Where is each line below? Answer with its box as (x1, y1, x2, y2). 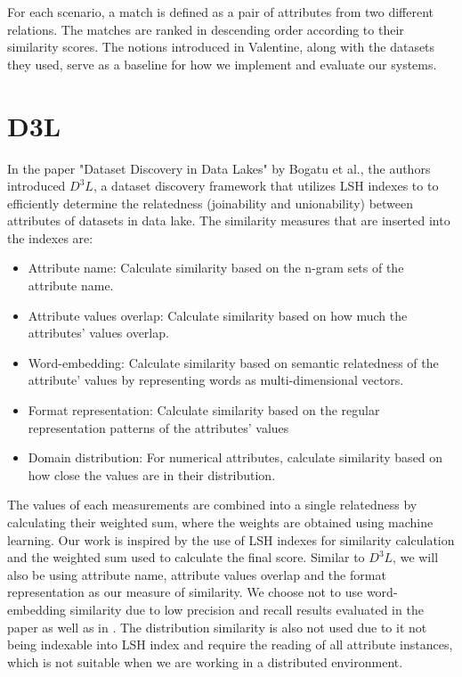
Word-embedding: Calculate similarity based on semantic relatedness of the (28, 353, 439, 371)
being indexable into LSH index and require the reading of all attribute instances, (7, 635, 453, 654)
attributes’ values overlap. (28, 323, 169, 342)
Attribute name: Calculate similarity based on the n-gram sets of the (28, 258, 404, 277)
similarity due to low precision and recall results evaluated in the (69, 600, 424, 618)
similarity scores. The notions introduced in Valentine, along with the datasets (7, 37, 435, 56)
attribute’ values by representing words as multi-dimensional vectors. (28, 371, 404, 389)
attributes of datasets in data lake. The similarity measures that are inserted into (7, 211, 450, 230)
